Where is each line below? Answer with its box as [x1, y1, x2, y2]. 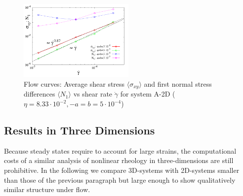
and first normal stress [144, 78, 212, 89]
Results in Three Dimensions [4, 123, 155, 138]
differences [24, 89, 55, 99]
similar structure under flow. [4, 184, 90, 195]
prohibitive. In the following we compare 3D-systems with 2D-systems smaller [4, 165, 240, 175]
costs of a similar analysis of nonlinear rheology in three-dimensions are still [4, 155, 234, 165]
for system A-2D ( [120, 89, 175, 99]
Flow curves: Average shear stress [24, 78, 125, 89]
